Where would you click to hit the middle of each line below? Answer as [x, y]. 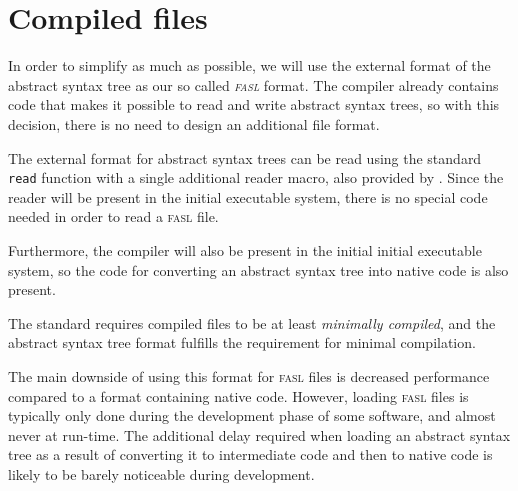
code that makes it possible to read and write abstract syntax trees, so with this [254, 104]
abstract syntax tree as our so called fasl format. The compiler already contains [253, 84]
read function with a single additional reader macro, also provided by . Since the [256, 177]
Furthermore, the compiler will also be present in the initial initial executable [245, 249]
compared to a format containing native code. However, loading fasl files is [238, 395]
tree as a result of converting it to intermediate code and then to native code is [250, 454]
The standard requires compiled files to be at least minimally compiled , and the [252, 322]
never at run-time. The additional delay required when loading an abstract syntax [259, 434]
